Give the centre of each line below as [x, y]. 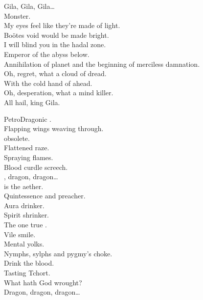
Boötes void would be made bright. [56, 35]
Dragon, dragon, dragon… [42, 292]
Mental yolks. [24, 244]
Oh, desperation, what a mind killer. [59, 93]
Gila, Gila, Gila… [29, 6]
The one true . [25, 225]
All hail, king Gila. [32, 102]
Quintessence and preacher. [45, 196]
